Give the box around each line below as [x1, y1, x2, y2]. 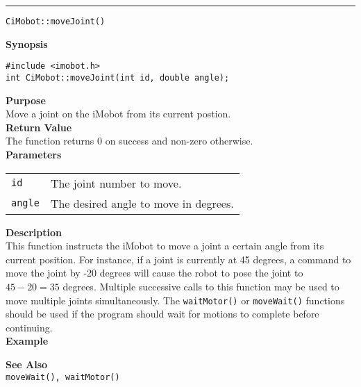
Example [6, 334, 49, 348]
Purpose [6, 92, 46, 107]
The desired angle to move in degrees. [50, 195, 234, 211]
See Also [6, 356, 48, 371]
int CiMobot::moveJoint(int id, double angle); [6, 72, 230, 83]
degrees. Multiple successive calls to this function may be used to [62, 279, 339, 293]
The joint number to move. [50, 174, 182, 191]
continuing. [6, 320, 53, 334]
